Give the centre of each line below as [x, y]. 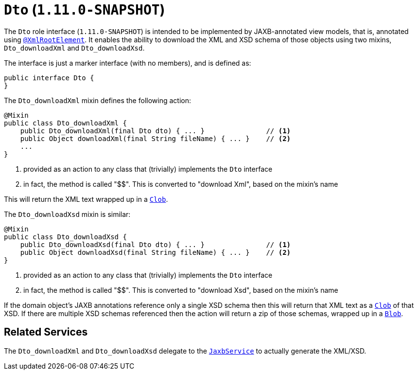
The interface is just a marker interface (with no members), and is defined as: [128, 63]
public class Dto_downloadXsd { [65, 237]
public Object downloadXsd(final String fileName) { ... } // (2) [156, 252]
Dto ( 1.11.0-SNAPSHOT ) [85, 10]
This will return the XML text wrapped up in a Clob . [86, 199]
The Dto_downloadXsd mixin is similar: [67, 214]
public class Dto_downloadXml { [65, 123]
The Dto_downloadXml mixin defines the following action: [97, 100]
